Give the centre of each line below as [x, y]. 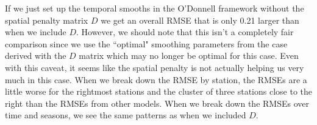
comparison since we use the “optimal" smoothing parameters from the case [146, 43]
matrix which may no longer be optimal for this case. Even [189, 56]
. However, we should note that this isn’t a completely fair [185, 32]
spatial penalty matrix [47, 20]
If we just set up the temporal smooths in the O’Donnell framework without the [155, 8]
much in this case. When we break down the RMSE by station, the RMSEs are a [156, 79]
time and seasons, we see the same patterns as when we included [126, 115]
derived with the [36, 56]
